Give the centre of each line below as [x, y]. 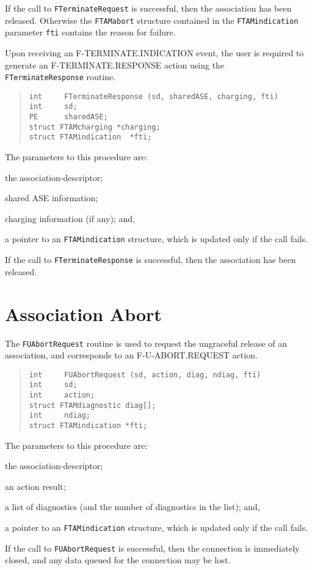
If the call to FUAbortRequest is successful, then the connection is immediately [152, 548]
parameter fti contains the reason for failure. [90, 32]
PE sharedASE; [68, 117]
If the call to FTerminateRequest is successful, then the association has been [148, 8]
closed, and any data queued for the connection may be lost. [118, 560]
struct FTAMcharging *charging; [95, 127]
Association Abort [83, 313]
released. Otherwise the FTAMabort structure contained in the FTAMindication [152, 20]
